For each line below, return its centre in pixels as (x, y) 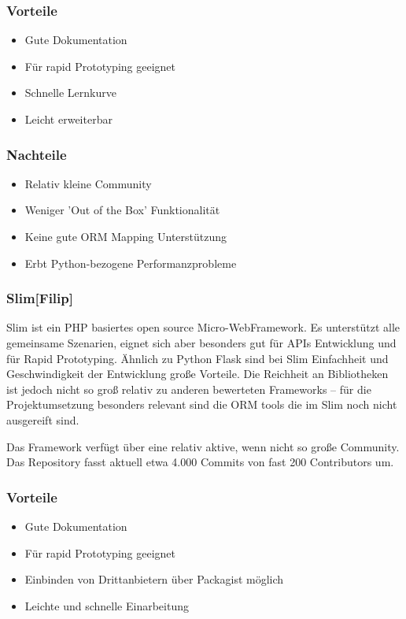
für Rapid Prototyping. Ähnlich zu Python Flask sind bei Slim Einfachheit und (197, 358)
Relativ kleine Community (88, 183)
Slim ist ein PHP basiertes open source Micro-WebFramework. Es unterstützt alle (203, 327)
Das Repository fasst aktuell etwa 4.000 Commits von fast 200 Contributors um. (200, 462)
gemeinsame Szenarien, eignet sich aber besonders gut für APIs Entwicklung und (201, 343)
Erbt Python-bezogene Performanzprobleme (131, 263)
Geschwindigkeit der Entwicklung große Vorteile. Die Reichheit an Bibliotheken (197, 374)
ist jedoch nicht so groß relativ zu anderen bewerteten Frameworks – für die (189, 389)
